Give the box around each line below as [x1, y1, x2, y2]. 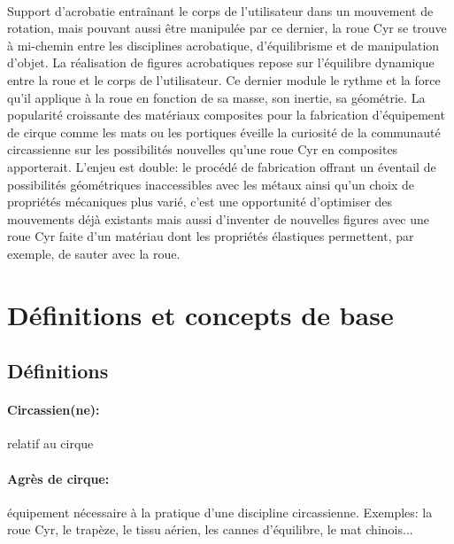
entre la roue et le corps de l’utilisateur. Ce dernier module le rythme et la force [7, 70, 441, 89]
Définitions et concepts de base [7, 296, 394, 332]
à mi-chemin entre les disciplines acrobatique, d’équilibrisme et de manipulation [7, 35, 440, 54]
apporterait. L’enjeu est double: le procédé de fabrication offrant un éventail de [7, 157, 436, 175]
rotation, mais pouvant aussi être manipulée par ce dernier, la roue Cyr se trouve [7, 19, 447, 37]
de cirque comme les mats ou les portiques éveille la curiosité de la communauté [7, 122, 441, 141]
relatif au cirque [7, 434, 94, 453]
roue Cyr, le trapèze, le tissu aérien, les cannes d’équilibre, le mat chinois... [7, 520, 413, 539]
